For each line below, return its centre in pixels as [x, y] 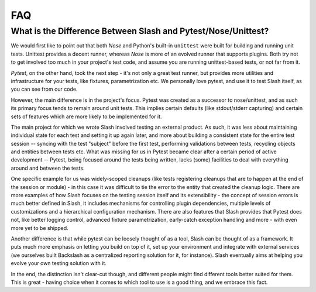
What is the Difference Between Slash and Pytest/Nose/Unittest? [140, 31]
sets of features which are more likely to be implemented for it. [86, 116]
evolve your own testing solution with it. [59, 263]
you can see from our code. [44, 89]
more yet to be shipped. [39, 228]
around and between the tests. [48, 168]
